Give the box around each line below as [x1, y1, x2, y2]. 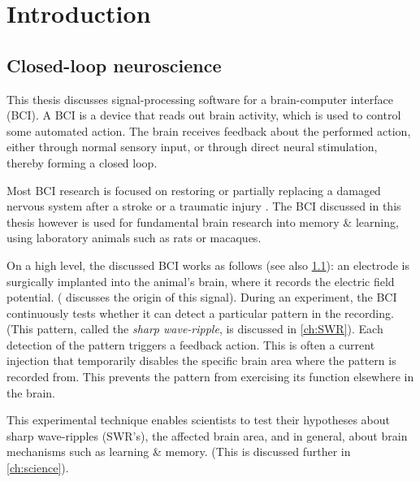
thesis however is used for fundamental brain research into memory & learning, [6, 213, 399, 230]
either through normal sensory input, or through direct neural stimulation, [6, 138, 378, 155]
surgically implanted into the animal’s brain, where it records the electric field [6, 272, 395, 289]
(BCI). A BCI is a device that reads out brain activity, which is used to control [6, 106, 401, 124]
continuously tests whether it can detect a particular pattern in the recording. [6, 304, 394, 321]
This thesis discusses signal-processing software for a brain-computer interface [6, 90, 393, 107]
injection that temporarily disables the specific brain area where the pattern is [6, 352, 396, 369]
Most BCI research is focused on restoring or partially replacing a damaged [6, 181, 381, 198]
